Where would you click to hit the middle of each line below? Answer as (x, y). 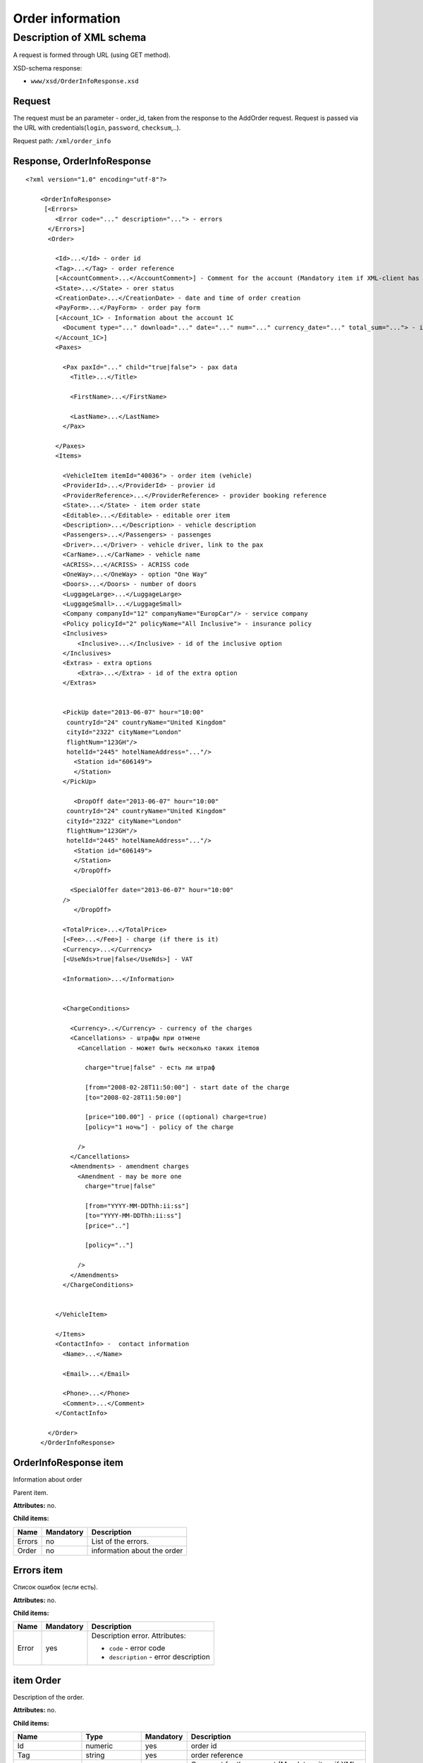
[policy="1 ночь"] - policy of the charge (159, 1127)
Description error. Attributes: (139, 1636)
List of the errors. (120, 1541)
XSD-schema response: (48, 68)
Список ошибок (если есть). (55, 1587)
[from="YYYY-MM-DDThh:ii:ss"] (137, 1206)
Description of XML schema (80, 37)
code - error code (137, 1648)
